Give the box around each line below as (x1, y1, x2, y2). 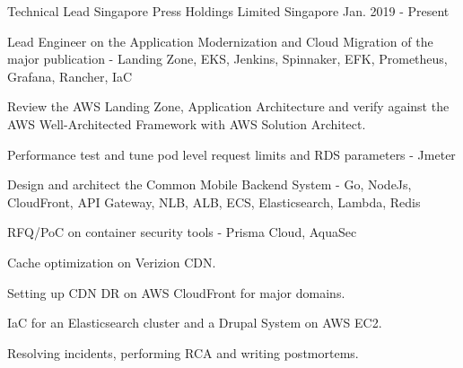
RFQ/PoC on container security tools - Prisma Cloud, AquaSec (7, 223, 357, 241)
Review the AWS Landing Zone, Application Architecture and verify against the (7, 97, 450, 116)
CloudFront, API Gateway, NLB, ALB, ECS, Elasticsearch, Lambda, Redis (7, 192, 421, 211)
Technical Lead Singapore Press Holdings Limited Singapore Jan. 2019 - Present (7, 2, 450, 20)
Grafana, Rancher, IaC (7, 66, 133, 85)
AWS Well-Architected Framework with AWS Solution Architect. (7, 114, 366, 133)
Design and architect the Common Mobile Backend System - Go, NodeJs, (7, 175, 412, 194)
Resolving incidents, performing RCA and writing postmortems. (7, 343, 359, 362)
